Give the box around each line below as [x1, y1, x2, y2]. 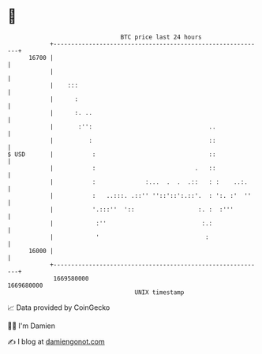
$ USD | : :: [7, 150, 216, 158]
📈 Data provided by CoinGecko [7, 303, 110, 312]
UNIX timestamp [134, 288, 185, 296]
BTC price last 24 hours [120, 33, 202, 41]
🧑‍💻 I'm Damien [7, 321, 56, 330]
